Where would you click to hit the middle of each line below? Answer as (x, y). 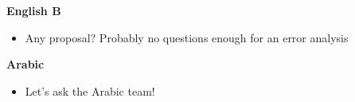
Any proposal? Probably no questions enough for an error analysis (187, 37)
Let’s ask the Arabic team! (90, 90)
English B (34, 10)
